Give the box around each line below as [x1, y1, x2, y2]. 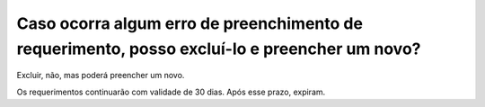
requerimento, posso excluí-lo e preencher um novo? [16, 39, 421, 58]
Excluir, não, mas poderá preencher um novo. [16, 70, 185, 81]
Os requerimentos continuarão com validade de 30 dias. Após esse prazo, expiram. [16, 86, 326, 97]
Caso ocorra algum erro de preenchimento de [16, 13, 364, 33]
